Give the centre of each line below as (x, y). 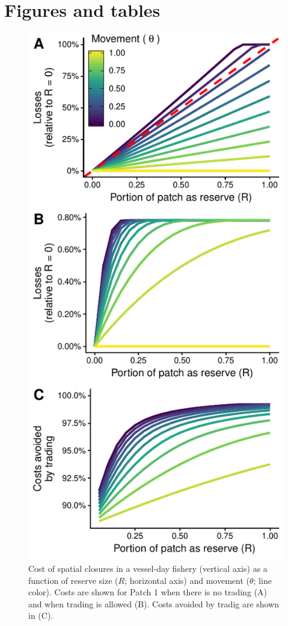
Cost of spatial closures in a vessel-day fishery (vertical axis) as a (148, 569)
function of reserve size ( (73, 580)
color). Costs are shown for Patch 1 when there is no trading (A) (148, 592)
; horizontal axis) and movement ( (187, 580)
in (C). (41, 615)
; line (262, 580)
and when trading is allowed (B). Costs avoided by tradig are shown (154, 603)
